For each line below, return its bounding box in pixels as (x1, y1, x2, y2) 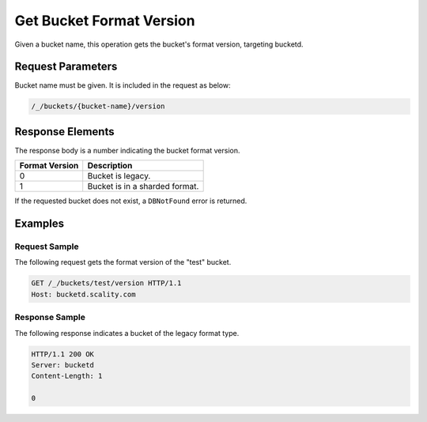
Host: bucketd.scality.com (31, 289, 136, 299)
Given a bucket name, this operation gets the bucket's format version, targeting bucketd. (14, 40, 304, 49)
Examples (14, 217, 65, 231)
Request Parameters (14, 60, 118, 73)
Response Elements (14, 125, 115, 138)
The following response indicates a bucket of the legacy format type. (14, 328, 240, 337)
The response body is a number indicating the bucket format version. (14, 145, 240, 155)
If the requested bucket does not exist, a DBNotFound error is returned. (14, 196, 248, 205)
